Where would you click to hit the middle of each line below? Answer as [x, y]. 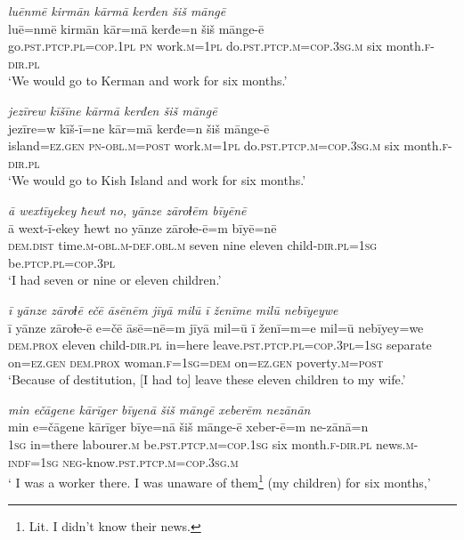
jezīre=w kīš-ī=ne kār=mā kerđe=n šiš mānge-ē [139, 128]
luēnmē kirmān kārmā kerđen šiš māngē [117, 11]
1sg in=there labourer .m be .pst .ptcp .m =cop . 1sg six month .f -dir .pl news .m [211, 444]
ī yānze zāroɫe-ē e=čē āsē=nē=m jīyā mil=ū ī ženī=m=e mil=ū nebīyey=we [216, 327]
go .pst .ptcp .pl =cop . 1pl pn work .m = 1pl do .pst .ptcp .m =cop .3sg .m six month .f [220, 46]
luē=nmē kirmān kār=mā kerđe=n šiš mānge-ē [136, 28]
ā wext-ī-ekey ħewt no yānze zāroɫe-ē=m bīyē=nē [142, 227]
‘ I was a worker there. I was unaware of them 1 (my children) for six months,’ [220, 481]
